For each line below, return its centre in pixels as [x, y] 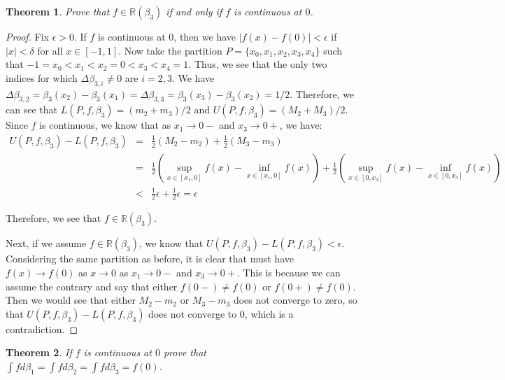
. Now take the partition [170, 50]
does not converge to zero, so [295, 300]
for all [50, 50]
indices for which [42, 77]
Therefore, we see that [54, 218]
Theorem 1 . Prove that [58, 11]
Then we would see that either [71, 300]
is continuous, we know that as [105, 125]
